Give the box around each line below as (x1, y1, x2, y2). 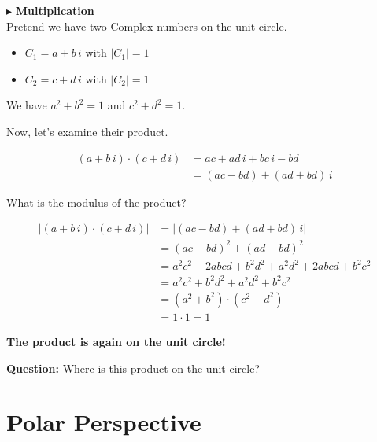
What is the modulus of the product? (6, 193, 187, 210)
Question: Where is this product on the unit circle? (6, 359, 260, 376)
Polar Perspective (6, 406, 201, 438)
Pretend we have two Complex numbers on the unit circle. (6, 17, 287, 34)
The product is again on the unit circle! (6, 333, 226, 349)
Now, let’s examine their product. (6, 123, 168, 139)
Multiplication (15, 2, 94, 18)
